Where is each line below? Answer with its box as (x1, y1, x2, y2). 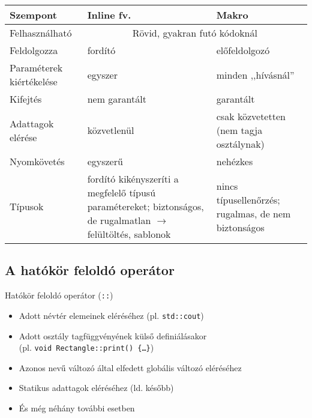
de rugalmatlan (87, 213, 151, 227)
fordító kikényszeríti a (87, 172, 179, 186)
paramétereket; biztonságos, (87, 199, 204, 213)
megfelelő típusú (87, 186, 156, 199)
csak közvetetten (216, 109, 286, 123)
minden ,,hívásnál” (216, 67, 295, 82)
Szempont (10, 8, 57, 22)
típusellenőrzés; (216, 192, 280, 207)
